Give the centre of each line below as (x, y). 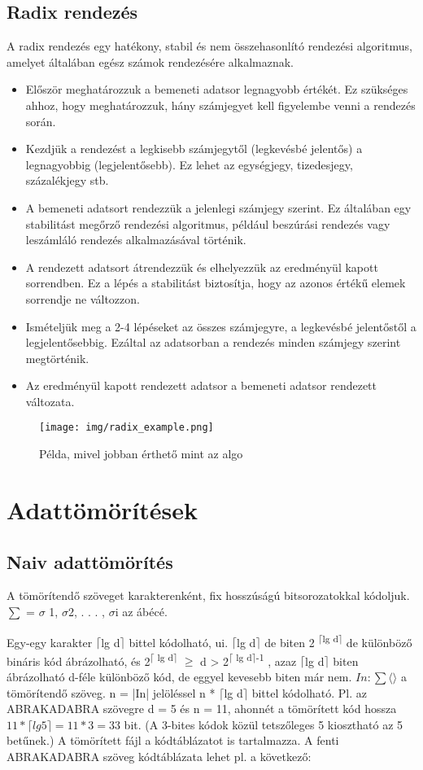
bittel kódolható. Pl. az (310, 692)
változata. (50, 401)
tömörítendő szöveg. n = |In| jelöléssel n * (111, 692)
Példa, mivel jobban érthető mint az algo (141, 454)
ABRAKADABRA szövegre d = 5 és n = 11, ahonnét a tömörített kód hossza (202, 709)
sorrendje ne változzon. (83, 298)
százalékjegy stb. (67, 180)
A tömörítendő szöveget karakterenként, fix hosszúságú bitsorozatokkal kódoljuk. (208, 595)
